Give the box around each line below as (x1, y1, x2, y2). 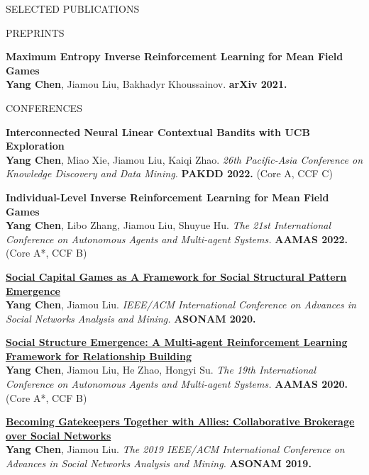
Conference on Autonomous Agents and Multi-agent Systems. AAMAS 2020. (6, 376, 348, 391)
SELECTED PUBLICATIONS (6, 1, 140, 16)
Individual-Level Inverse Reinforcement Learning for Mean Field (6, 189, 329, 204)
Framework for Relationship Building (6, 348, 192, 363)
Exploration (6, 138, 65, 153)
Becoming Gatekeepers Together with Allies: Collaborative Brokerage (6, 414, 355, 429)
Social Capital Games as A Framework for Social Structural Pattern (6, 269, 347, 284)
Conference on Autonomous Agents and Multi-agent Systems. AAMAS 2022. (6, 231, 348, 246)
